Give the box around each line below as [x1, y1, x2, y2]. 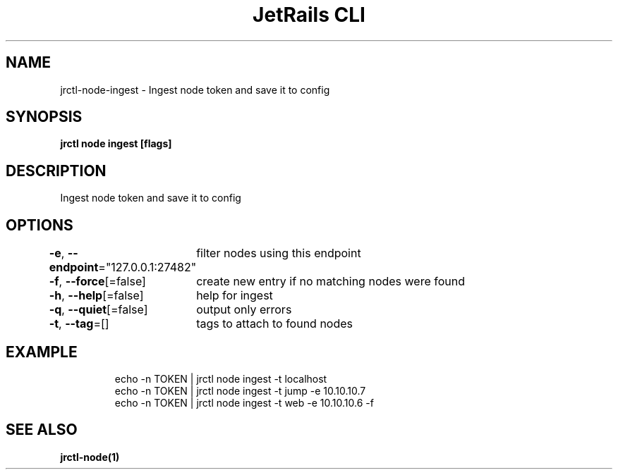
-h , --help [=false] [49, 288, 144, 303]
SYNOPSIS [6, 108, 83, 126]
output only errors [196, 302, 292, 317]
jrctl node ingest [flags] [60, 137, 172, 150]
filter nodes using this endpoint [196, 246, 361, 261]
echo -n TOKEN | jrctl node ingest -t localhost [114, 372, 327, 385]
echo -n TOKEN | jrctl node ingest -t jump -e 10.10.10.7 [114, 384, 366, 397]
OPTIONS [6, 216, 73, 234]
